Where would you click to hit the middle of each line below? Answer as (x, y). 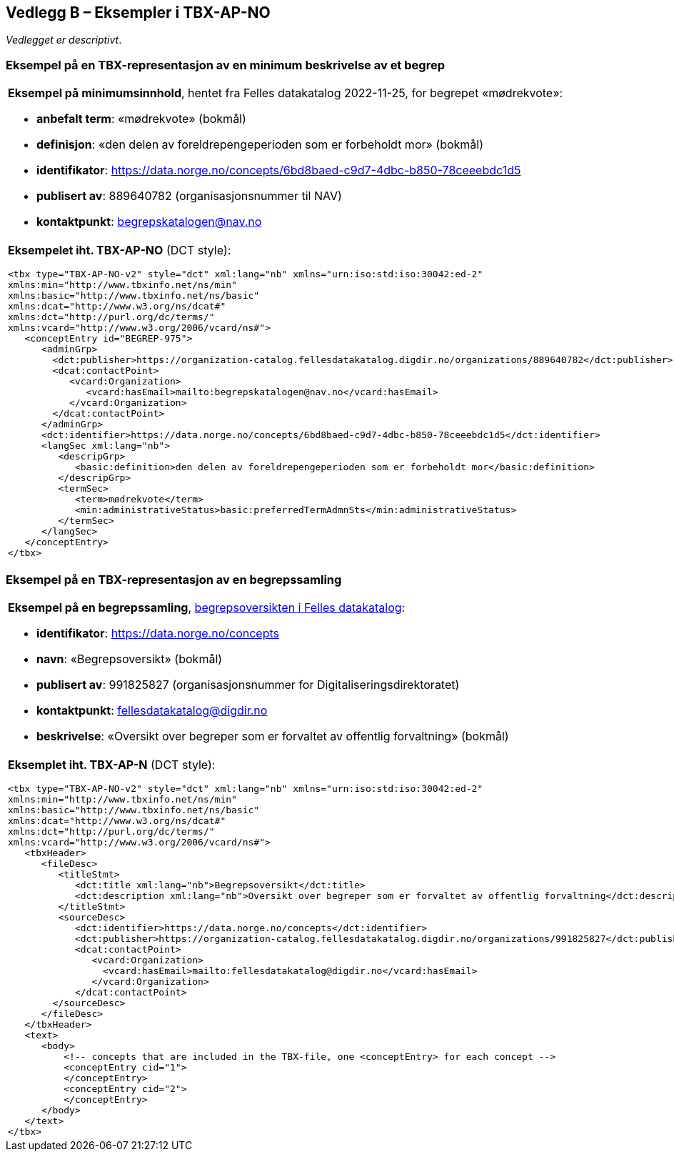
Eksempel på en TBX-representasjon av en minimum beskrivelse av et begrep (225, 65)
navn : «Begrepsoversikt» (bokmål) (130, 659)
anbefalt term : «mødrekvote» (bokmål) (141, 119)
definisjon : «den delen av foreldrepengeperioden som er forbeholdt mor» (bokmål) (260, 145)
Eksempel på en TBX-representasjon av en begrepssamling (174, 579)
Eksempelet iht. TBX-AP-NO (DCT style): (120, 250)
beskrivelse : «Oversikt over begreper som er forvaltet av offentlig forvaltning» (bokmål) (273, 736)
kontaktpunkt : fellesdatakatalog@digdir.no (152, 710)
